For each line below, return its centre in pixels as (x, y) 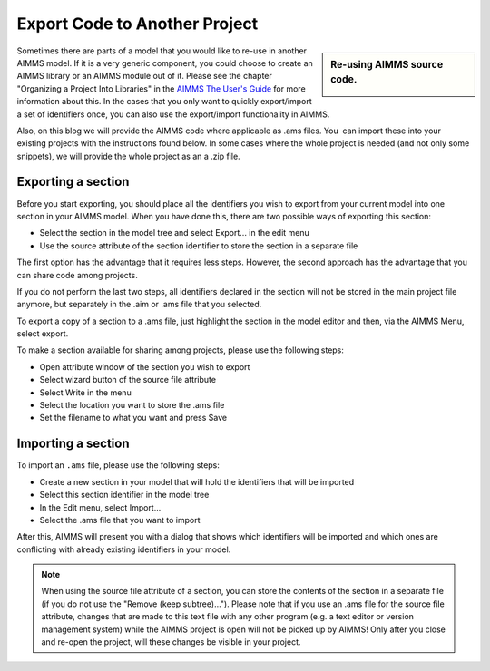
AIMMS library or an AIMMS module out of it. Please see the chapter (144, 76)
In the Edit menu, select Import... (100, 507)
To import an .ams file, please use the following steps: (118, 465)
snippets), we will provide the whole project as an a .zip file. (128, 156)
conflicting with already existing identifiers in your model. (124, 549)
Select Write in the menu (85, 392)
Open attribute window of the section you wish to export (145, 366)
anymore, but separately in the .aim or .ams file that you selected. (139, 305)
